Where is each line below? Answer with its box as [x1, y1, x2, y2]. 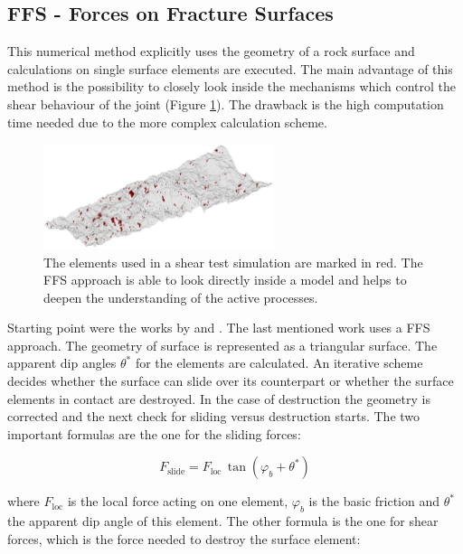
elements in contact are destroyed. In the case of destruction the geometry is [7, 389, 430, 408]
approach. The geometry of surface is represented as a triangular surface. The [7, 335, 438, 354]
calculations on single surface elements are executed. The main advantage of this [7, 59, 453, 78]
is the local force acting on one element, [67, 492, 288, 511]
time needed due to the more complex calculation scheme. [7, 112, 327, 131]
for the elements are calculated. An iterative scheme [135, 353, 423, 372]
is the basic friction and [308, 492, 440, 511]
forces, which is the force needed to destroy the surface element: [7, 529, 361, 548]
